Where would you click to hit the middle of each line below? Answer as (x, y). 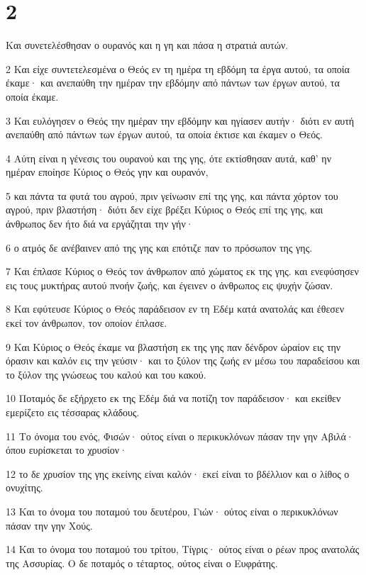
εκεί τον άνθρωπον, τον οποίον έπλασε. (87, 323)
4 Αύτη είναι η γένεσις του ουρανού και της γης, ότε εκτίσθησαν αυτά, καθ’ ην (168, 158)
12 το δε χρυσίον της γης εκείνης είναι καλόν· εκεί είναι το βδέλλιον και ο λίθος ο (178, 473)
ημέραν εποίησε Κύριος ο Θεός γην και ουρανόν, (107, 172)
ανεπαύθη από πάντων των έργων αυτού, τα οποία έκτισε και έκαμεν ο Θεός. (164, 134)
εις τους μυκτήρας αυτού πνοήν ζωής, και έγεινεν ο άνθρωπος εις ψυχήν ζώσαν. (170, 285)
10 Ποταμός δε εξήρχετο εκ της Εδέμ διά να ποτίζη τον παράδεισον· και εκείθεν (173, 398)
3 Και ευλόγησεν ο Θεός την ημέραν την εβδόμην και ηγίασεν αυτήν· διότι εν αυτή (180, 120)
